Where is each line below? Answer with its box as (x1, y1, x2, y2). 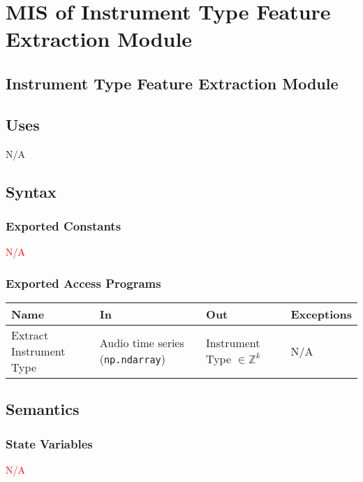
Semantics (6, 398, 80, 420)
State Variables (6, 434, 93, 452)
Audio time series (99, 335, 184, 351)
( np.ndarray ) (99, 351, 165, 367)
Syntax (6, 180, 57, 202)
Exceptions (290, 305, 352, 322)
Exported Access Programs (6, 274, 161, 291)
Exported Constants (6, 217, 121, 234)
